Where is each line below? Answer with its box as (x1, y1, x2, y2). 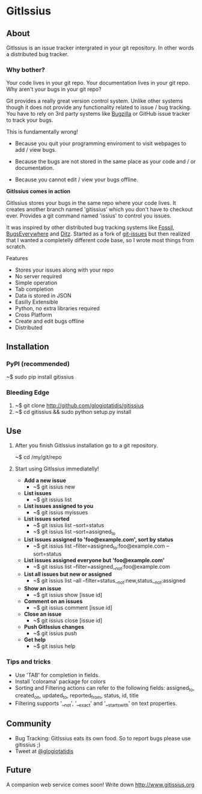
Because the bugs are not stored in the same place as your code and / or (14, 158, 196, 165)
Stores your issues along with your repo (14, 266, 114, 274)
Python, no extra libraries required (14, 305, 100, 312)
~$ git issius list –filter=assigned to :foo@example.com (32, 542, 165, 551)
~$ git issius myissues (32, 509, 88, 516)
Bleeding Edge (6, 388, 50, 396)
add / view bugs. (14, 146, 57, 154)
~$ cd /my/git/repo (14, 454, 62, 461)
